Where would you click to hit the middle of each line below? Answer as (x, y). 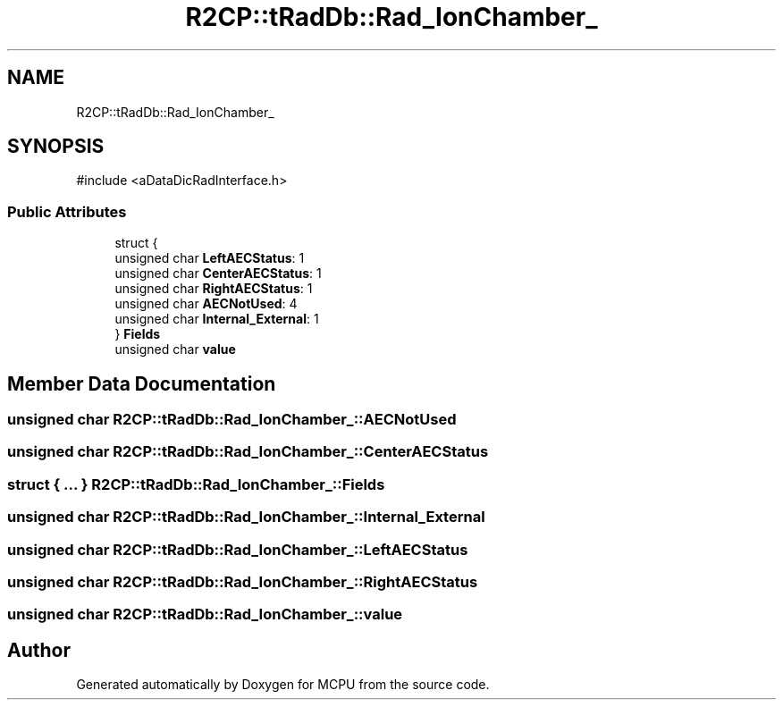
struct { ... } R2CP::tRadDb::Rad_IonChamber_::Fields (196, 484)
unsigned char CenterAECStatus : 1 (218, 274)
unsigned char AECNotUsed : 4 (206, 304)
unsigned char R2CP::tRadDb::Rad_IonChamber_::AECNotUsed (232, 420)
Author (39, 650)
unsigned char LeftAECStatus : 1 (210, 258)
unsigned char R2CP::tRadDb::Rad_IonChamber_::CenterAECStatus (248, 452)
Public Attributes (67, 211)
